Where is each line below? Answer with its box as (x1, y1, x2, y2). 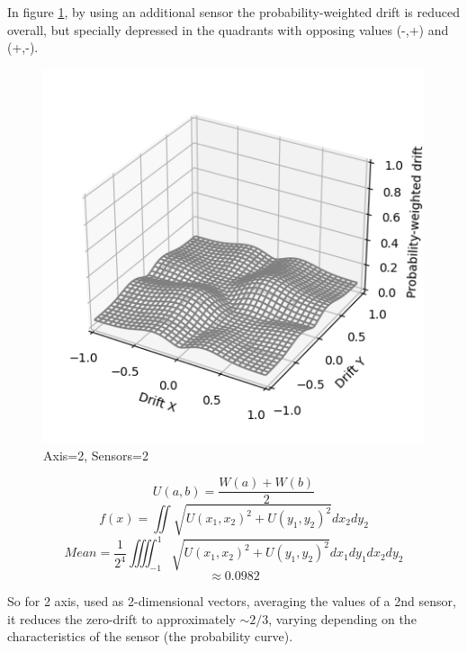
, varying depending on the (268, 609, 417, 628)
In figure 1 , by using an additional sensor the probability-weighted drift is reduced (7, 3, 461, 21)
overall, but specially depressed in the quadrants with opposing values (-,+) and (7, 20, 449, 39)
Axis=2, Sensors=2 (43, 445, 148, 464)
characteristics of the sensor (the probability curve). (7, 627, 293, 646)
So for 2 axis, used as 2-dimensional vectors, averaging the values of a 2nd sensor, (7, 592, 456, 611)
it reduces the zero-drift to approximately (7, 609, 236, 628)
